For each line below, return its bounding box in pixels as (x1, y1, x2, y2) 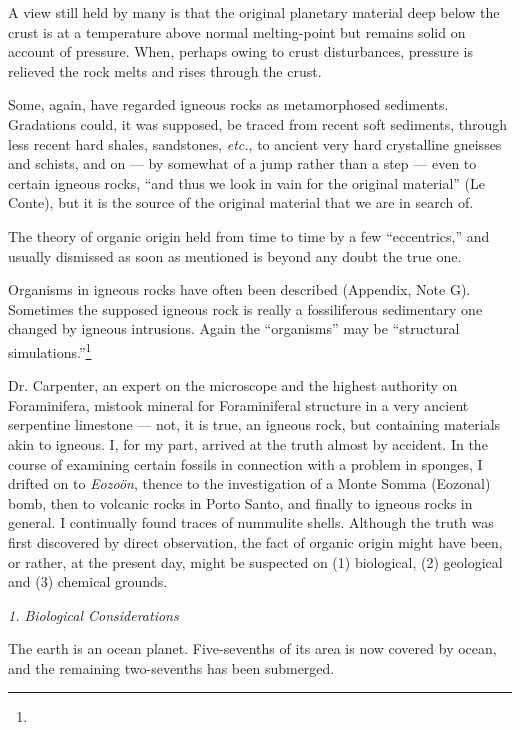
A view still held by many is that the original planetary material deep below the (8, 2, 500, 22)
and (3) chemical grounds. (8, 571, 168, 592)
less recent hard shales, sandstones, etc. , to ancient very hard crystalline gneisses (8, 133, 502, 154)
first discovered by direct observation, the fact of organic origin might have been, (8, 531, 503, 552)
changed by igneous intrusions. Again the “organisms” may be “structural (8, 318, 460, 339)
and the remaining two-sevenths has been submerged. (8, 657, 335, 678)
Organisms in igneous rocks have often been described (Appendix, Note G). (8, 279, 471, 300)
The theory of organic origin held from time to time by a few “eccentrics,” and (8, 225, 490, 246)
